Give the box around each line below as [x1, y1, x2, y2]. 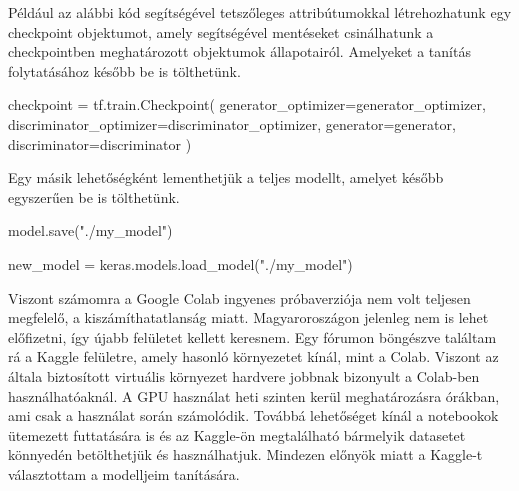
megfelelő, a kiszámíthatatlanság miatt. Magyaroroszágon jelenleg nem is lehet [8, 307, 489, 328]
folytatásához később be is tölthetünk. [8, 60, 241, 81]
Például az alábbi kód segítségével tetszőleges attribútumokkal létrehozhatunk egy [8, 2, 512, 22]
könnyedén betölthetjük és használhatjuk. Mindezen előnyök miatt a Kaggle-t [8, 444, 483, 465]
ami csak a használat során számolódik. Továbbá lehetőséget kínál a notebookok [8, 405, 499, 426]
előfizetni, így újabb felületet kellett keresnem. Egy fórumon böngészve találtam [8, 326, 497, 347]
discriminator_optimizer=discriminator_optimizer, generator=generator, [8, 113, 456, 134]
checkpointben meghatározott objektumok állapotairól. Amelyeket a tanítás [8, 41, 471, 62]
